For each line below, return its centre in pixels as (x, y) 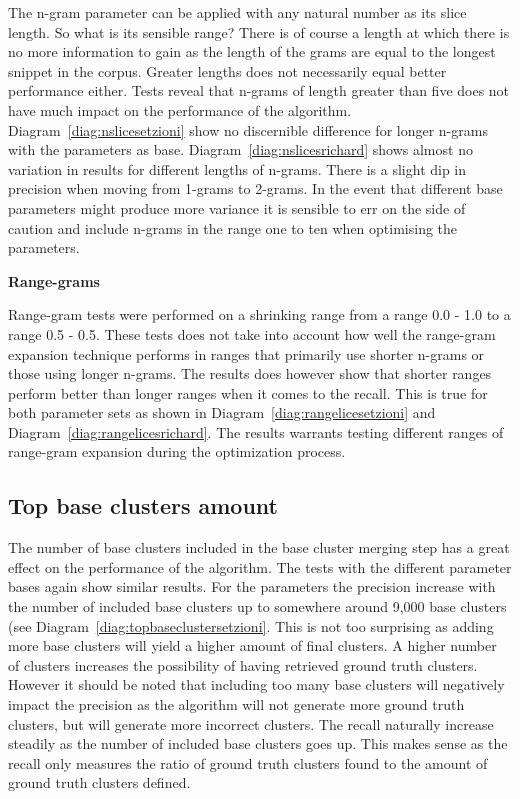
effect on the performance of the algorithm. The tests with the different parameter (260, 566)
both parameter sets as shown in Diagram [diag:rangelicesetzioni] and (222, 412)
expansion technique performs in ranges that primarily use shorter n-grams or (246, 353)
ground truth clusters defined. (99, 782)
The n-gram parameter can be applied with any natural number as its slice (237, 12)
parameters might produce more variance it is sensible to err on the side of (237, 207)
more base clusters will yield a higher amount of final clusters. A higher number (252, 645)
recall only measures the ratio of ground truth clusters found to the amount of (248, 762)
